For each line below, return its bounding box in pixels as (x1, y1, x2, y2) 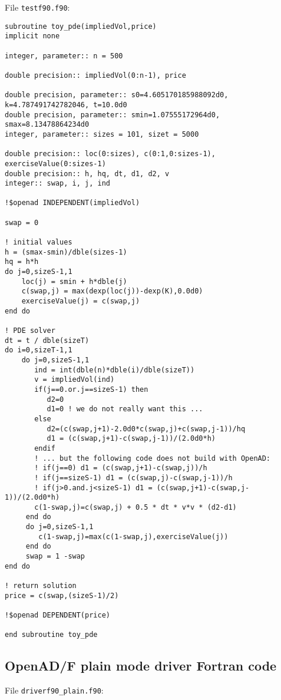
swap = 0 (5, 218, 39, 227)
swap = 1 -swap (25, 552, 85, 561)
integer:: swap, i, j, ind (5, 179, 110, 188)
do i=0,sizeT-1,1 (5, 346, 72, 355)
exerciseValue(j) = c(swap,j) (21, 297, 140, 306)
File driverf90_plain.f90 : (5, 684, 104, 696)
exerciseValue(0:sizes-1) (5, 159, 106, 168)
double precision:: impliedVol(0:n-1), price (5, 71, 186, 80)
